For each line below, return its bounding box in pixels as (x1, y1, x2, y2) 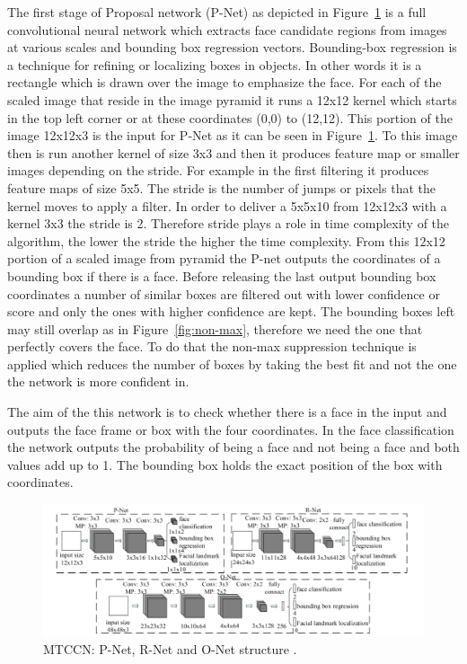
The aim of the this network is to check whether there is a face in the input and (7, 403, 447, 421)
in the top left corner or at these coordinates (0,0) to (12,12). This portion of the (7, 108, 453, 127)
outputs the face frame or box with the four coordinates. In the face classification (7, 420, 454, 438)
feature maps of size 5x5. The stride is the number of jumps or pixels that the (7, 178, 436, 197)
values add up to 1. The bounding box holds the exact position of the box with (7, 455, 443, 474)
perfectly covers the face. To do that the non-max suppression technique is (7, 337, 417, 356)
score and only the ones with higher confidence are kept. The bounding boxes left (7, 302, 455, 321)
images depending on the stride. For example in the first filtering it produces (7, 161, 429, 180)
